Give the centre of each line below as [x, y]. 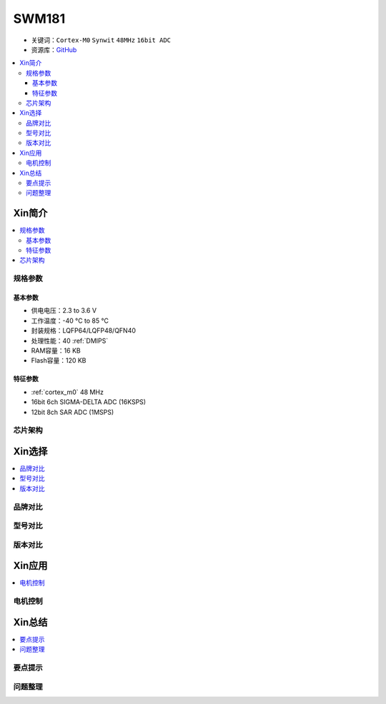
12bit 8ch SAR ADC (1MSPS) [73, 412]
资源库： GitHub [54, 49]
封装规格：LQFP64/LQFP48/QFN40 [83, 331]
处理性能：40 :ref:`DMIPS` [70, 341]
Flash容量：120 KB [59, 361]
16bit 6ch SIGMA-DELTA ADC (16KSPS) [89, 402]
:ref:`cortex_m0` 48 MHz [67, 392]
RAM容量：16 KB [56, 351]
